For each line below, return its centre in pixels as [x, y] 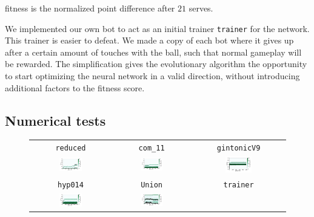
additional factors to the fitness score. [75, 87]
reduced [71, 148]
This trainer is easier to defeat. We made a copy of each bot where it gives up [149, 40]
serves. [201, 8]
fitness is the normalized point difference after [90, 8]
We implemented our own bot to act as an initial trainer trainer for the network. [157, 28]
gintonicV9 [239, 148]
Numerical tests [55, 120]
